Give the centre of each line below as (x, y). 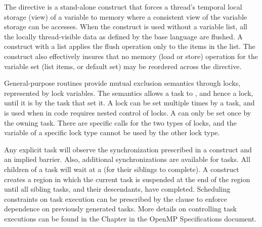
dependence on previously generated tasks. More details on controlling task (120, 209)
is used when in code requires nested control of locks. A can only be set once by (128, 112)
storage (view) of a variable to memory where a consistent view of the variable (126, 16)
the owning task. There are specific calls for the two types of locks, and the (120, 122)
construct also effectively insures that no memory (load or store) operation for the (131, 56)
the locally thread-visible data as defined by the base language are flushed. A (123, 36)
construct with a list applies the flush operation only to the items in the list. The (130, 46)
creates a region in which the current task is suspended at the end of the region (127, 179)
